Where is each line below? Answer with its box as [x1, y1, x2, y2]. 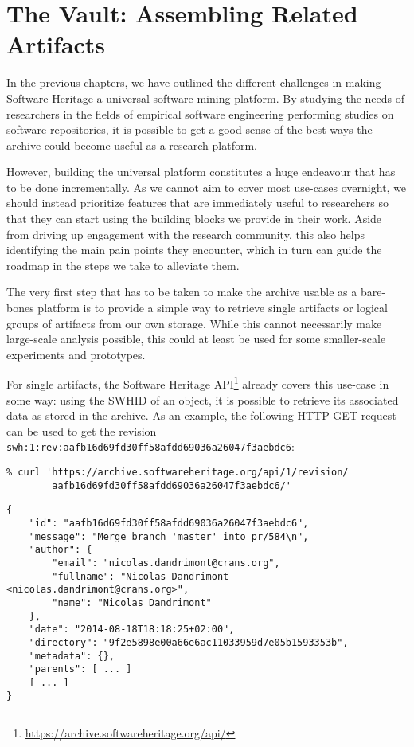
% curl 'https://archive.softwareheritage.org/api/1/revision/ [6, 467, 349, 479]
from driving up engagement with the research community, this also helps [6, 225, 365, 242]
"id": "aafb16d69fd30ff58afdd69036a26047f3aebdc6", [29, 518, 309, 530]
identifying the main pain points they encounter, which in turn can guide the [6, 241, 382, 258]
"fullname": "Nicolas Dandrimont [52, 570, 229, 582]
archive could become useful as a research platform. [6, 136, 257, 153]
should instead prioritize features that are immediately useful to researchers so [6, 194, 389, 211]
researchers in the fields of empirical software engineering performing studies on [6, 105, 394, 122]
